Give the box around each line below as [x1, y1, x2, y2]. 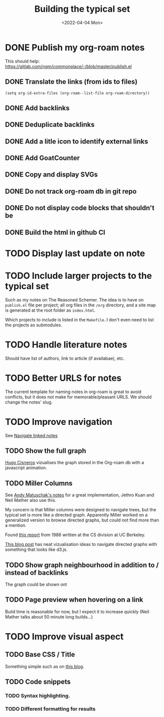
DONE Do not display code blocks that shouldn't [5, 204, 155, 212]
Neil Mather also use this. [5, 497, 56, 503]
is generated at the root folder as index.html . [5, 307, 96, 313]
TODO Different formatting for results [5, 706, 96, 713]
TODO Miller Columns [5, 479, 72, 487]
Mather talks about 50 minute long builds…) [5, 614, 93, 619]
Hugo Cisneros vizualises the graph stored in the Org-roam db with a [5, 460, 144, 466]
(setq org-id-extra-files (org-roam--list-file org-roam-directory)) [5, 91, 150, 96]
